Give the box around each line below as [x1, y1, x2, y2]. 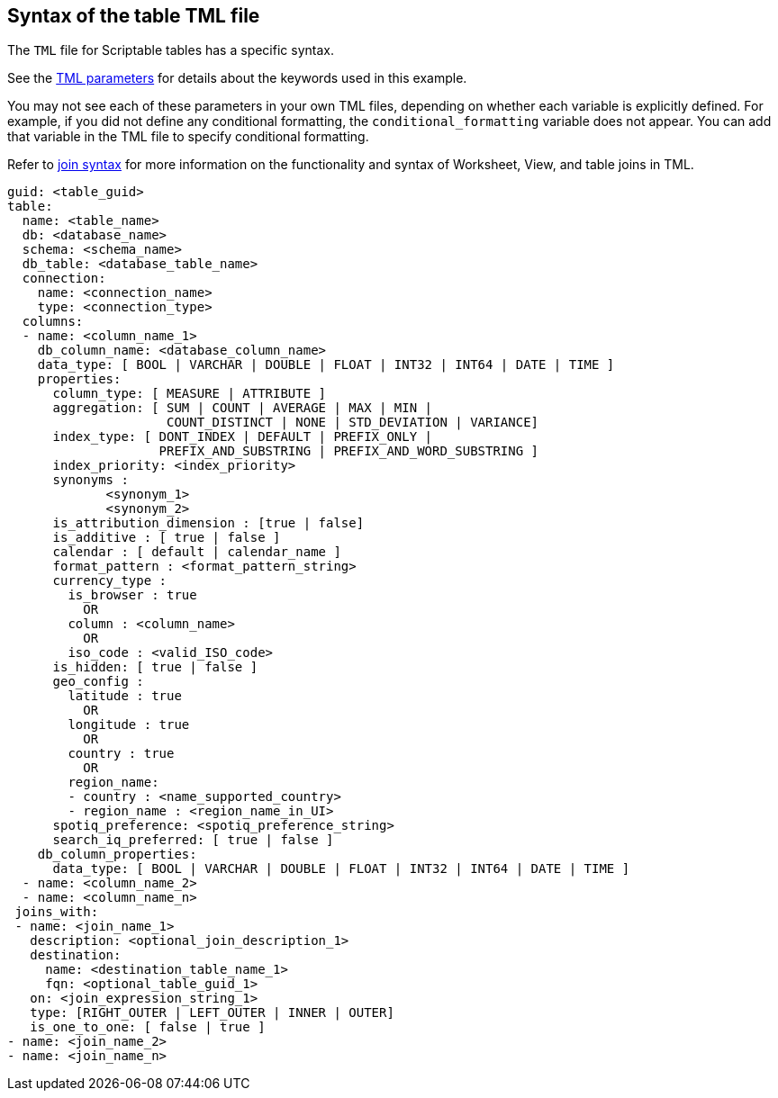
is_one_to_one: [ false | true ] [30, 1020, 266, 1035]
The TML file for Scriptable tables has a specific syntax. [7, 42, 334, 58]
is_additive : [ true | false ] [52, 530, 281, 545]
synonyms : [52, 472, 129, 488]
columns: [22, 314, 84, 329]
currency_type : [52, 573, 167, 589]
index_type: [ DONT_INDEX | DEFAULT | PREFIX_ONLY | [52, 429, 433, 445]
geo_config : [52, 674, 144, 689]
